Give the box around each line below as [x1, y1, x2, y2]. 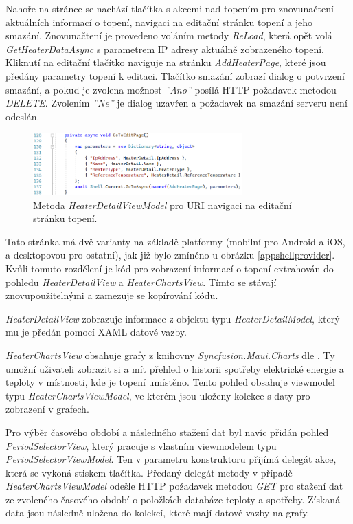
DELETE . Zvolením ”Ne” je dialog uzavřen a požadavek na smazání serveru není [5, 96, 348, 110]
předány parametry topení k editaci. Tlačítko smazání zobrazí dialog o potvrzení [5, 68, 345, 83]
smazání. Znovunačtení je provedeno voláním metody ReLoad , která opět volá [5, 28, 332, 43]
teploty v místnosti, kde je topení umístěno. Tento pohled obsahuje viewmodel [5, 375, 335, 389]
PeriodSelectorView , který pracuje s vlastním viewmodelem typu [5, 438, 277, 452]
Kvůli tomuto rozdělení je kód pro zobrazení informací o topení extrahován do [5, 261, 334, 275]
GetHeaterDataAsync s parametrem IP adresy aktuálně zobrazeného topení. [5, 41, 324, 56]
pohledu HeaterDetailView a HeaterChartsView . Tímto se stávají [5, 274, 277, 289]
